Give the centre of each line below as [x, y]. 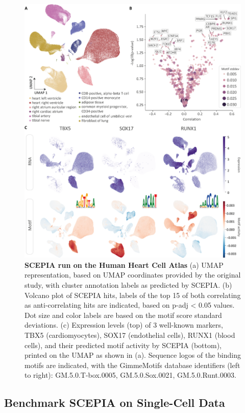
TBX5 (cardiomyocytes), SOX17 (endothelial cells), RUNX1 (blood [130, 335]
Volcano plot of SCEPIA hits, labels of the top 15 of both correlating [133, 295]
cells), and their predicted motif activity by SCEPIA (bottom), [123, 345]
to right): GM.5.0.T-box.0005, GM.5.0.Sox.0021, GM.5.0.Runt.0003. [130, 375]
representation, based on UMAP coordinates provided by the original [133, 275]
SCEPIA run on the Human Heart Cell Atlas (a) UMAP [124, 265]
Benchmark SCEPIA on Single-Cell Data [115, 403]
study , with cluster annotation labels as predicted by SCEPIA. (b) [128, 284]
